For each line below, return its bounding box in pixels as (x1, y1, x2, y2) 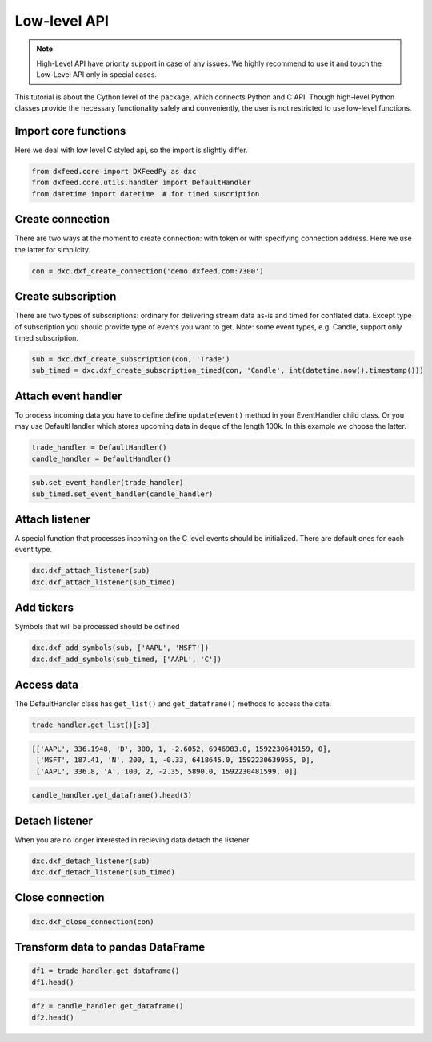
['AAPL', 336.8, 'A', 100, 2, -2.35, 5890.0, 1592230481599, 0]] (36, 766, 298, 776)
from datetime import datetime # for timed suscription (31, 189, 260, 198)
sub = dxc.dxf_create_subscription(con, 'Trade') (31, 354, 230, 364)
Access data (14, 678, 79, 692)
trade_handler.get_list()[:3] (31, 721, 150, 729)
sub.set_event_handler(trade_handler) (31, 478, 184, 487)
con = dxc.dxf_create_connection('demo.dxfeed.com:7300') (31, 266, 264, 276)
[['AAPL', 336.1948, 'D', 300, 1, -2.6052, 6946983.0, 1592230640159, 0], (31, 744, 332, 753)
